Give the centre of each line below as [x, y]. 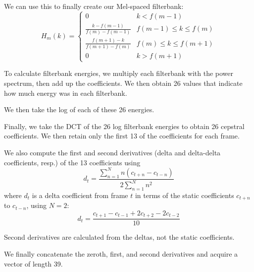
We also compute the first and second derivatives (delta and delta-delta [112, 153]
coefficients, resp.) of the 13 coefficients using [72, 162]
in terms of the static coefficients [184, 195]
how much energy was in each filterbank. [66, 93]
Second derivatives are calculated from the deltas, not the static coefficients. [119, 237]
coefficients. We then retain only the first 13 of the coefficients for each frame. [122, 136]
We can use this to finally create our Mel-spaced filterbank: [94, 6]
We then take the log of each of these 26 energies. [79, 109]
